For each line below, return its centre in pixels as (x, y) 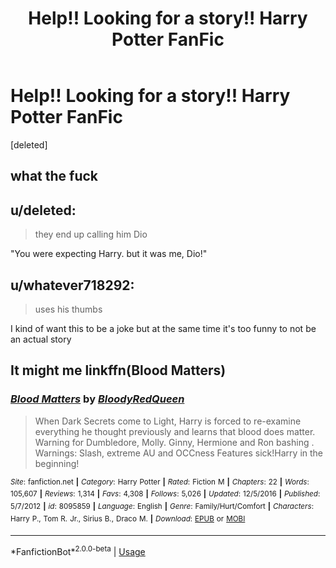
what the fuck (54, 176)
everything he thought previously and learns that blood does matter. (175, 431)
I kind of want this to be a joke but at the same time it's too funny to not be (163, 328)
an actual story (41, 339)
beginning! (57, 463)
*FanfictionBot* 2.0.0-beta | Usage (78, 550)
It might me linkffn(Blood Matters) (118, 370)
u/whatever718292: (72, 285)
